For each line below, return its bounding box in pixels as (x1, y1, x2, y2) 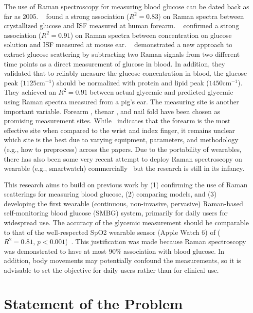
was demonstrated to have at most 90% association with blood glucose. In (4, 246, 225, 256)
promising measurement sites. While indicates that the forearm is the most (4, 115, 231, 126)
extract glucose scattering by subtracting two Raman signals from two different (4, 49, 240, 59)
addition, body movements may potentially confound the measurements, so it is (4, 255, 241, 265)
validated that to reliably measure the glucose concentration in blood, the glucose (4, 68, 247, 78)
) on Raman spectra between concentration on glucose (70, 30, 232, 40)
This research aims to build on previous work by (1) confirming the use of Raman (4, 179, 248, 189)
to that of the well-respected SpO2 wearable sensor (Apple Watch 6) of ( (4, 227, 220, 237)
